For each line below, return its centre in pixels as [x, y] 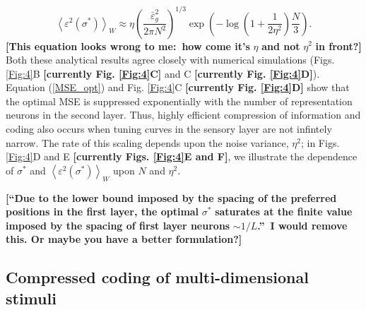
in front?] [338, 46]
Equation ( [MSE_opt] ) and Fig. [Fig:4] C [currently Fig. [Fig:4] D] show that [178, 87]
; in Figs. [320, 142]
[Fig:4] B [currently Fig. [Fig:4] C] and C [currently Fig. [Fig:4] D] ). [163, 73]
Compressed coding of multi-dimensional [157, 277]
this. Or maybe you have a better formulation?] [124, 239]
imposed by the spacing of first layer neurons [118, 225]
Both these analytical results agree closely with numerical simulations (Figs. [170, 60]
